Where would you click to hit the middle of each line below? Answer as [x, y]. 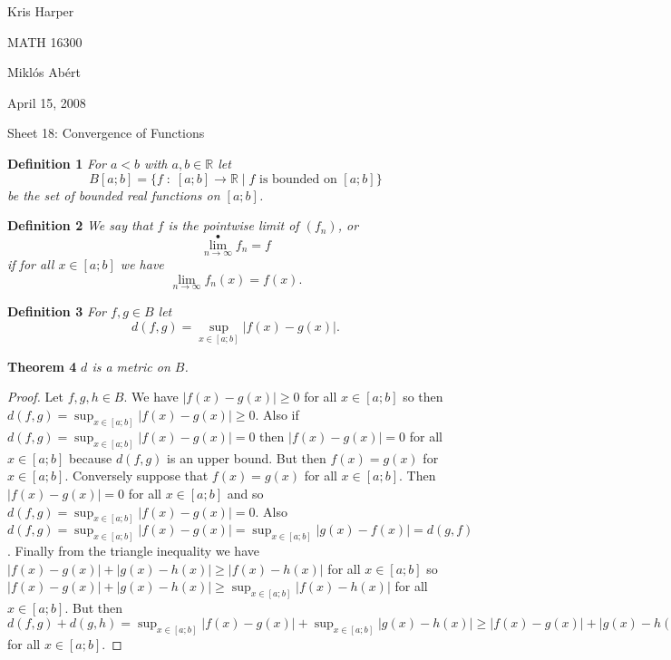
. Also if [277, 414]
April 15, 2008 [47, 102]
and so [245, 493]
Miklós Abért [44, 72]
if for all [31, 264]
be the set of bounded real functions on [114, 194]
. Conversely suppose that [136, 476]
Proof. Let [35, 397]
